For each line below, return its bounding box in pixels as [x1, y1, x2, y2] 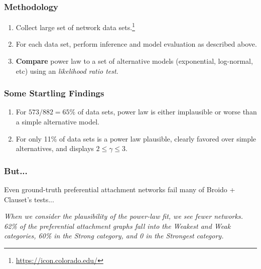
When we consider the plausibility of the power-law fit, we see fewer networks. [4, 211, 243, 221]
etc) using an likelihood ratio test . [16, 65, 118, 76]
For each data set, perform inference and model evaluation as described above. [16, 39, 257, 49]
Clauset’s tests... [4, 194, 54, 204]
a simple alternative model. [16, 116, 99, 127]
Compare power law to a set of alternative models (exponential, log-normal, [16, 56, 253, 66]
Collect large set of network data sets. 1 [16, 21, 135, 32]
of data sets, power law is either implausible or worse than [77, 106, 257, 117]
